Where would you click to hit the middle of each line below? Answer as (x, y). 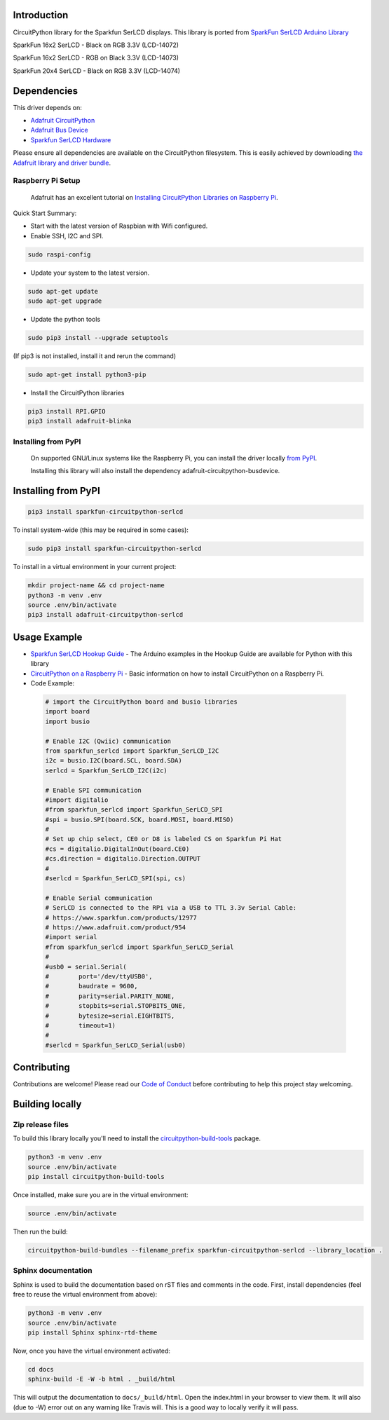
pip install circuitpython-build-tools (96, 1177)
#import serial (71, 937)
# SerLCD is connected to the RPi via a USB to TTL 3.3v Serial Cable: (171, 908)
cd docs (41, 1369)
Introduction (41, 15)
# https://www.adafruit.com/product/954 (115, 928)
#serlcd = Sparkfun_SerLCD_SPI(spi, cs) (115, 879)
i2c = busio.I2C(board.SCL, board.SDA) (114, 761)
